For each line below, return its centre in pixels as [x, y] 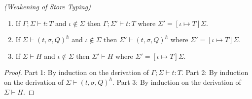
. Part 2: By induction [215, 72]
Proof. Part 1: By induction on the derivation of [76, 72]
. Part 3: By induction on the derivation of [177, 82]
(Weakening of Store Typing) [47, 6]
